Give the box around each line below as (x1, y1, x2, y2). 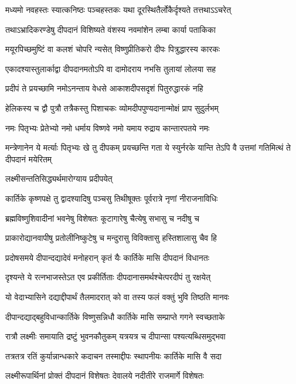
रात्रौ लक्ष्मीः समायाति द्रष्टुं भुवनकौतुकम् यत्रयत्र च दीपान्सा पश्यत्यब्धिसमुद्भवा (5, 330, 226, 342)
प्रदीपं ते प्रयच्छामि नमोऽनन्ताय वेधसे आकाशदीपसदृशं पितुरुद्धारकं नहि (5, 82, 203, 94)
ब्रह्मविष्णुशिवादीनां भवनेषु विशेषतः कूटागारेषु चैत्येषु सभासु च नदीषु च (5, 212, 199, 224)
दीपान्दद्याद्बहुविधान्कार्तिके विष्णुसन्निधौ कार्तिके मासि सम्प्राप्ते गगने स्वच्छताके (5, 310, 225, 322)
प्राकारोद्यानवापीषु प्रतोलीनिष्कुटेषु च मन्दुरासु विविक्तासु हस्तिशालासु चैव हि (5, 232, 217, 244)
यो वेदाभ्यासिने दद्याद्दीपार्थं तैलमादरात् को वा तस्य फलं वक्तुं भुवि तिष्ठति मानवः (5, 290, 229, 303)
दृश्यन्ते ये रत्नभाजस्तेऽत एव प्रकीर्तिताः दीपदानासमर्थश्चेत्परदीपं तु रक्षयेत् (5, 271, 211, 283)
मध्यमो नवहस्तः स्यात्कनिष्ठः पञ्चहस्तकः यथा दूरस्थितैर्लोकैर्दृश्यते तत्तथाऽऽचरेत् (5, 4, 232, 15)
